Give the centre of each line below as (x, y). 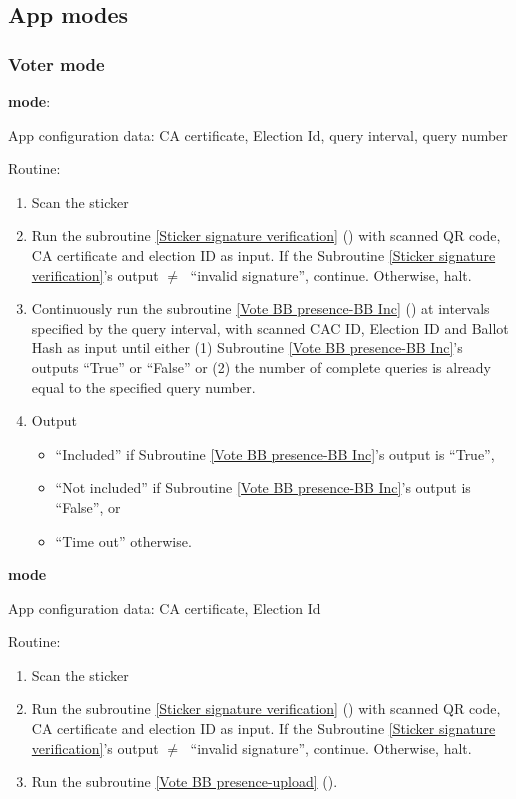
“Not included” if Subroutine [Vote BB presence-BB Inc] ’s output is (263, 487)
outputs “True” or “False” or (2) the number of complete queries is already (261, 366)
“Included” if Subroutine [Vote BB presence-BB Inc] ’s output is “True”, (275, 453)
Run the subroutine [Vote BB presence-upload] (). (184, 781)
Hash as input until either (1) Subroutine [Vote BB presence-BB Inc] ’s (247, 347)
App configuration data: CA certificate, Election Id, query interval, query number (258, 134)
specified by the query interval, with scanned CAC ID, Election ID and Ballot (270, 327)
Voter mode (56, 63)
